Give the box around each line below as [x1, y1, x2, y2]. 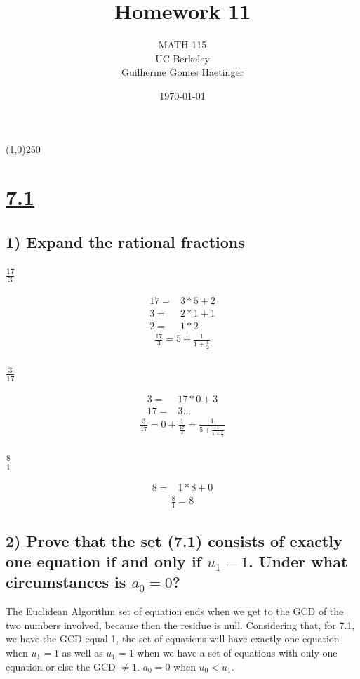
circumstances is [6, 571, 126, 593]
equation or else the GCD [6, 659, 116, 673]
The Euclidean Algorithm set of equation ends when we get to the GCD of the [6, 604, 344, 619]
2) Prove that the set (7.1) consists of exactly [6, 529, 342, 551]
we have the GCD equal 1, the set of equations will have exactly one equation [6, 631, 340, 646]
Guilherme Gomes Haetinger [121, 65, 244, 79]
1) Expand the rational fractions [6, 230, 245, 252]
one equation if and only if [6, 551, 201, 572]
